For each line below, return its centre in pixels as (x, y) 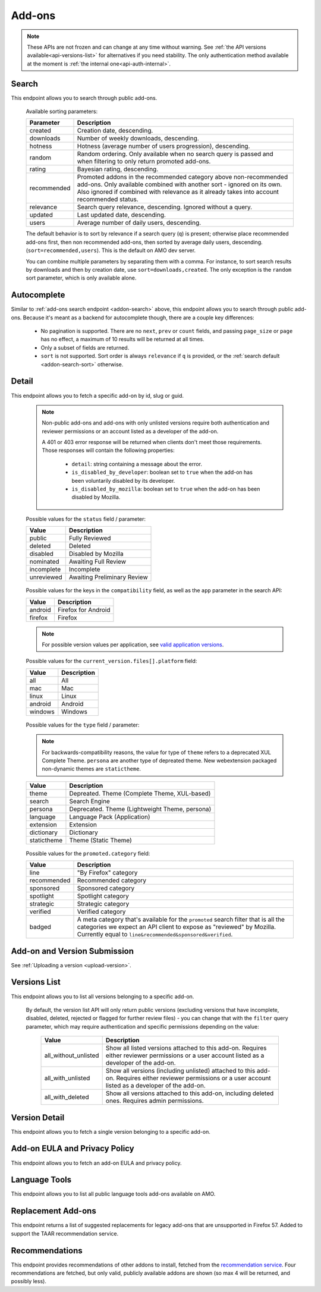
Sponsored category (106, 888)
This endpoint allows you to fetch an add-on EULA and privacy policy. (96, 1163)
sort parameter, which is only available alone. (81, 278)
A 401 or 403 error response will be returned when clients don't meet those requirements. (152, 442)
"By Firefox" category (107, 873)
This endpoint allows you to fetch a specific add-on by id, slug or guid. (97, 395)
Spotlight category (103, 896)
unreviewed (46, 577)
